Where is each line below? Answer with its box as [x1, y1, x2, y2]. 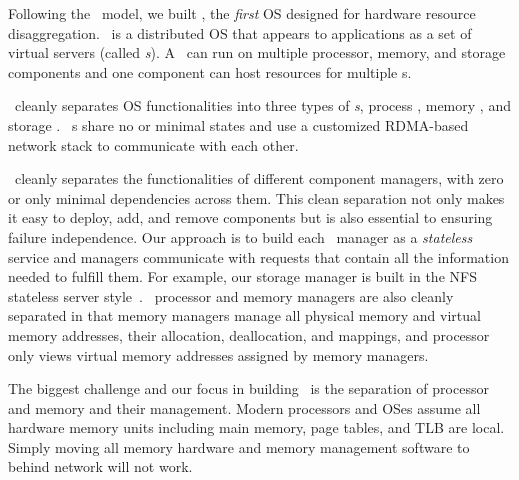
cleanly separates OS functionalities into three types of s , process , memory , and [14, 95, 511, 116]
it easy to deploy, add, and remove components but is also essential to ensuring [8, 207, 493, 228]
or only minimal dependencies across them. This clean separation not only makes [8, 187, 505, 208]
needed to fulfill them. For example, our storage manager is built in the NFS [8, 266, 477, 287]
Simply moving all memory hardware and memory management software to [8, 436, 470, 457]
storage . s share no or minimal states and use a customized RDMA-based [8, 114, 469, 135]
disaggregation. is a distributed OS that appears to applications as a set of [8, 22, 472, 43]
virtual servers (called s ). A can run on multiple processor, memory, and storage [8, 42, 506, 63]
